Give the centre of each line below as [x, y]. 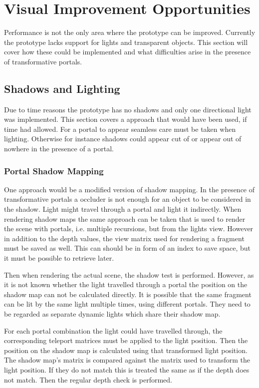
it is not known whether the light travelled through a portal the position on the [126, 284]
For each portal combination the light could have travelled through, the [113, 330]
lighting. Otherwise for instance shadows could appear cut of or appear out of [123, 139]
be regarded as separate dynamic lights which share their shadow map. [112, 314]
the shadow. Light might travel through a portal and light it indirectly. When [123, 209]
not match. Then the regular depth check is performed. [88, 379]
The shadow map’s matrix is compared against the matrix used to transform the [127, 360]
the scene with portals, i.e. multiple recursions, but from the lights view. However [129, 228]
